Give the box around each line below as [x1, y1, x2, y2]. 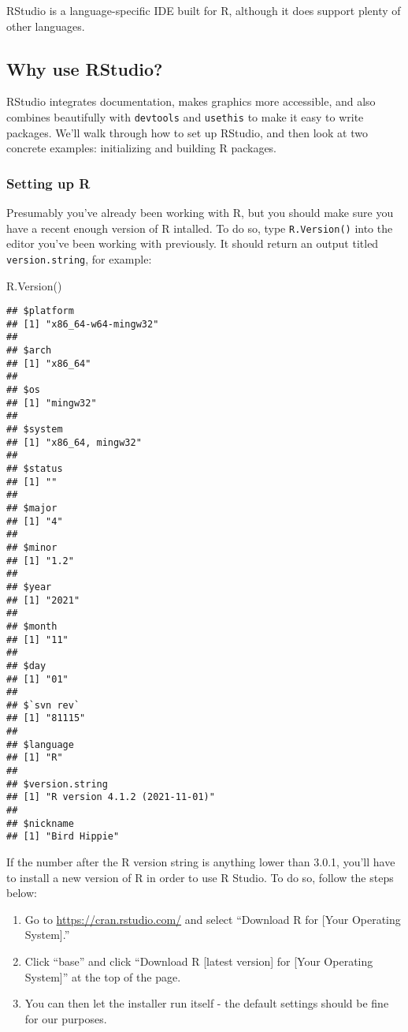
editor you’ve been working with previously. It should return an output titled [6, 235, 379, 252]
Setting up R [6, 173, 91, 193]
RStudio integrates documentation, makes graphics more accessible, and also [6, 93, 376, 110]
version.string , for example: [6, 250, 152, 267]
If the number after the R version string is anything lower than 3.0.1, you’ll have [6, 854, 395, 870]
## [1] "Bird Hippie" [6, 831, 120, 843]
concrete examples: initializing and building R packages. [6, 140, 277, 156]
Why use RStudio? [6, 56, 163, 80]
